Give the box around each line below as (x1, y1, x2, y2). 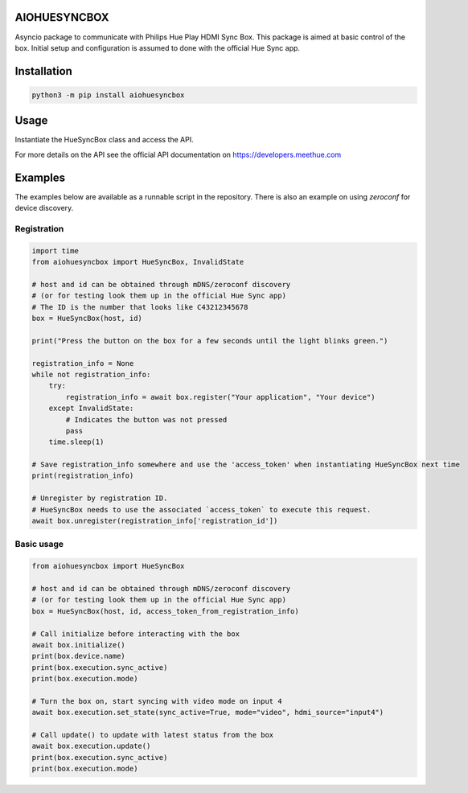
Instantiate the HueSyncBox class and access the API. (14, 135, 195, 145)
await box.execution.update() (31, 742, 151, 751)
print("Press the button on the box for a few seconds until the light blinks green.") (31, 336, 388, 345)
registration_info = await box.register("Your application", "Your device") (65, 392, 376, 401)
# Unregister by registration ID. (31, 494, 168, 503)
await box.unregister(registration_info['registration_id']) (31, 516, 278, 526)
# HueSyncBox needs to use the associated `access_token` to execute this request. (31, 505, 372, 514)
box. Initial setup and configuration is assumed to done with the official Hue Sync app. (14, 43, 301, 52)
